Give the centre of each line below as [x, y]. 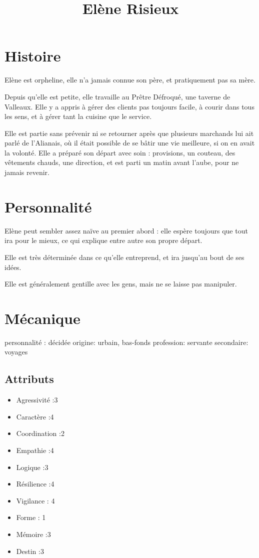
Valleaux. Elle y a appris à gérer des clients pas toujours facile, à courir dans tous [129, 106]
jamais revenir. [27, 172]
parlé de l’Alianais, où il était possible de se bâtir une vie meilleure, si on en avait [130, 143]
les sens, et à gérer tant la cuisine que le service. [78, 116]
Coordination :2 [40, 433]
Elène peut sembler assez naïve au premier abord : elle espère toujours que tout [126, 230]
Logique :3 [32, 467]
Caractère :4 [35, 416]
